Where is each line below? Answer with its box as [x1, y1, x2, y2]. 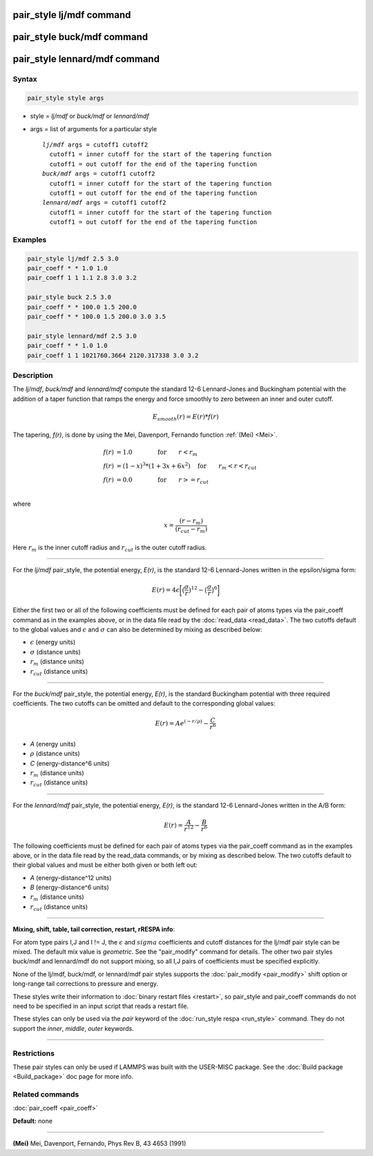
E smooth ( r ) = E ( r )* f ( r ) [152, 413, 219, 422]
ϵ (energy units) [30, 638, 76, 646]
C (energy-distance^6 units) [30, 759, 110, 767]
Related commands [12, 1090, 79, 1099]
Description [12, 370, 53, 380]
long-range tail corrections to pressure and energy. [12, 980, 159, 988]
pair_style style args [27, 94, 104, 102]
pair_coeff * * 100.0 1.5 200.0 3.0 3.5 [27, 312, 166, 321]
